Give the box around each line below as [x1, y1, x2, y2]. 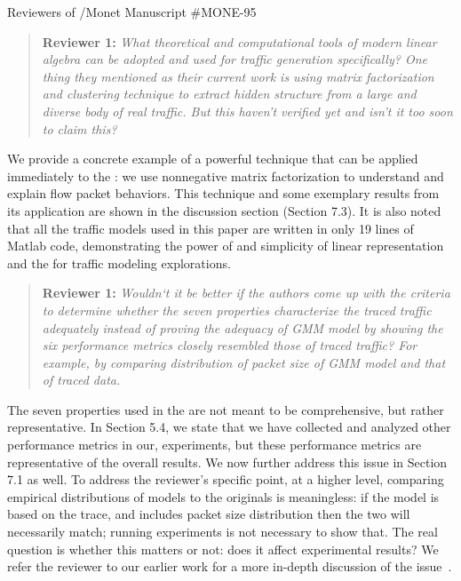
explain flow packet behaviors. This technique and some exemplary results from [7, 184, 440, 203]
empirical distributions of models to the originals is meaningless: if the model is [7, 487, 440, 505]
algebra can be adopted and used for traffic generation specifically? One [42, 50, 427, 68]
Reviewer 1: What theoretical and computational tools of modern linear [42, 32, 437, 51]
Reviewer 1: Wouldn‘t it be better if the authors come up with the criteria [42, 283, 450, 302]
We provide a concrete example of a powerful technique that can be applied [7, 149, 418, 168]
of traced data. [42, 370, 121, 389]
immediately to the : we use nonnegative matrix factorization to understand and [7, 166, 444, 185]
